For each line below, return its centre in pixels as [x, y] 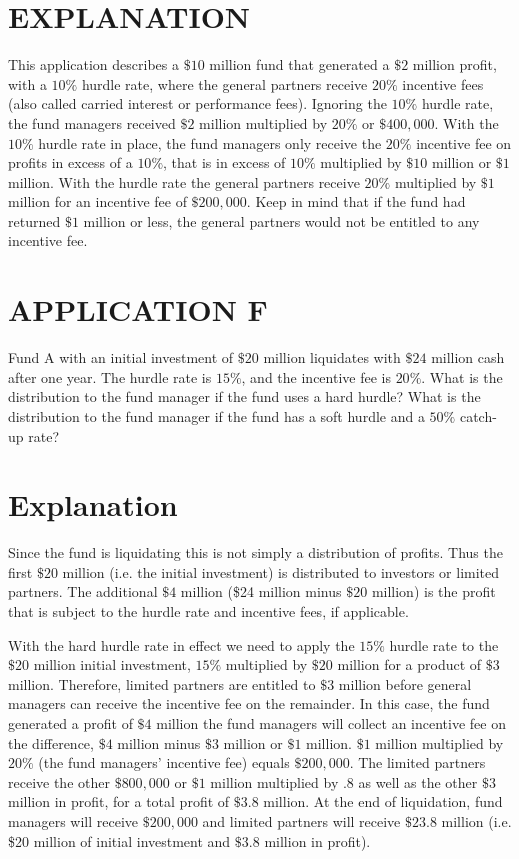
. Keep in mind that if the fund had [356, 201]
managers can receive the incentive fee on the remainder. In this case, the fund [249, 703]
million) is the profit [433, 591]
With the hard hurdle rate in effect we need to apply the [181, 644]
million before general [405, 683]
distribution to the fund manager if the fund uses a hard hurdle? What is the [244, 396]
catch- [478, 415]
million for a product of [409, 664]
